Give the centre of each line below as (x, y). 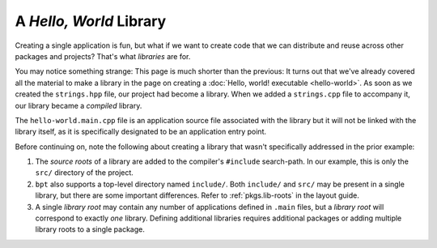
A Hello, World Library (91, 21)
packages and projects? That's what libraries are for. (103, 56)
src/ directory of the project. (84, 173)
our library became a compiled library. (78, 105)
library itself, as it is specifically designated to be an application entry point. (141, 132)
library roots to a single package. (90, 229)
